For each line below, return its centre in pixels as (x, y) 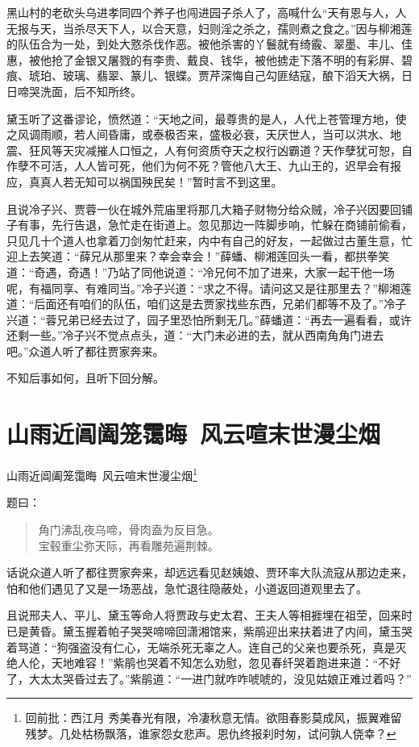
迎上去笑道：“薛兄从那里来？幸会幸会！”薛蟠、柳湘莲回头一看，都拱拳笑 (198, 256)
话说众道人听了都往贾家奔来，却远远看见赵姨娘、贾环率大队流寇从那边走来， (209, 572)
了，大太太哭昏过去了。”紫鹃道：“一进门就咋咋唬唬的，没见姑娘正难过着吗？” (209, 678)
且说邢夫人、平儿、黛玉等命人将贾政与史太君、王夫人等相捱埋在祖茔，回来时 (209, 615)
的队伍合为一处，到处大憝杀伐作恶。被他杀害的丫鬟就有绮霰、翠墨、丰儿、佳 (209, 44)
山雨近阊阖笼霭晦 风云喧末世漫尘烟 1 (102, 474)
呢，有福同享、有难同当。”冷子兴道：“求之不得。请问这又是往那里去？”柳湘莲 (209, 288)
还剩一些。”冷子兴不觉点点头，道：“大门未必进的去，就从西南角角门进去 (195, 335)
